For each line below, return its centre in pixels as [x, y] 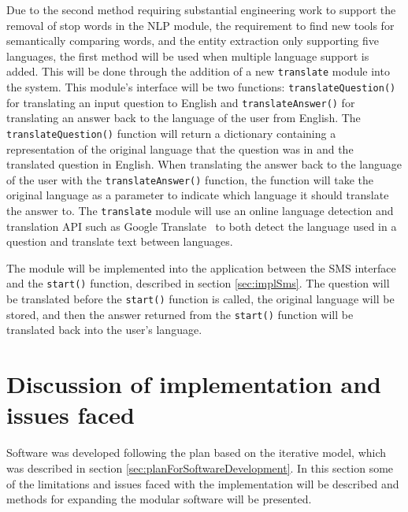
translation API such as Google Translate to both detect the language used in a [202, 226]
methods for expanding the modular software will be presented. [159, 499]
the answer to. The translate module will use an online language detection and [200, 211]
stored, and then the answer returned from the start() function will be [180, 314]
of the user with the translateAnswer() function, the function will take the [190, 179]
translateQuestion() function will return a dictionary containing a [171, 133]
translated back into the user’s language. [104, 330]
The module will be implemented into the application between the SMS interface [201, 267]
